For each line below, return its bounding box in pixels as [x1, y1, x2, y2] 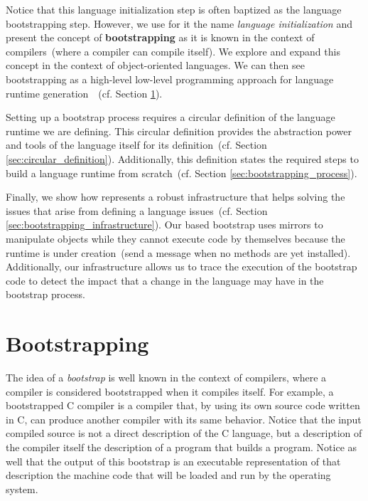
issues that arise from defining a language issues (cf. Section [6, 203, 268, 218]
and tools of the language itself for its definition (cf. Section [6, 137, 267, 152]
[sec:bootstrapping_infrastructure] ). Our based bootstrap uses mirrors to [6, 217, 323, 232]
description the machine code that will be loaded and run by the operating [6, 468, 331, 482]
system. [6, 481, 38, 496]
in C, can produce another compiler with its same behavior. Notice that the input [6, 411, 362, 426]
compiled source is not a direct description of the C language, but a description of [6, 426, 362, 441]
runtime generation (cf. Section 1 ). [6, 85, 163, 100]
